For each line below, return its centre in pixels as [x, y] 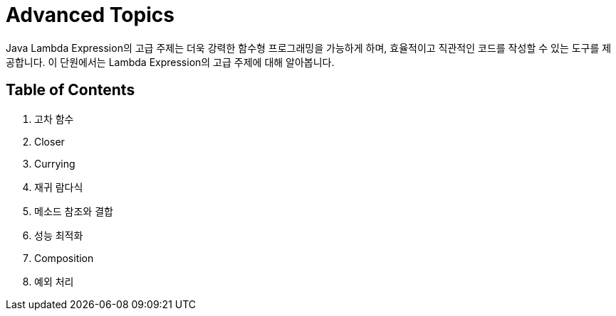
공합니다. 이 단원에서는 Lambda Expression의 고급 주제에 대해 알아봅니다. [170, 62]
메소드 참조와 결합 [74, 211]
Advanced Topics [90, 15]
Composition [64, 258]
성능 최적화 [59, 235]
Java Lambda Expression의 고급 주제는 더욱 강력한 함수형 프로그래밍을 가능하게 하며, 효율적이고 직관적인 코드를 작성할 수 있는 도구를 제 [309, 48]
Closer [49, 141]
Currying [55, 163]
